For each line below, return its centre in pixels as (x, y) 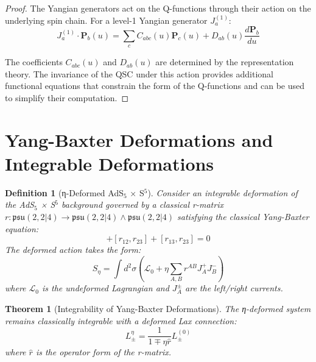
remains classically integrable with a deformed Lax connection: (121, 320)
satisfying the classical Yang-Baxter (243, 216)
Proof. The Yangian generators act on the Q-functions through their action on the (158, 8)
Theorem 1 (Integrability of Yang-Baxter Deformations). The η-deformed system (158, 309)
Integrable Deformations (110, 163)
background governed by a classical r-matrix (142, 204)
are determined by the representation (225, 62)
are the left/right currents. (234, 288)
